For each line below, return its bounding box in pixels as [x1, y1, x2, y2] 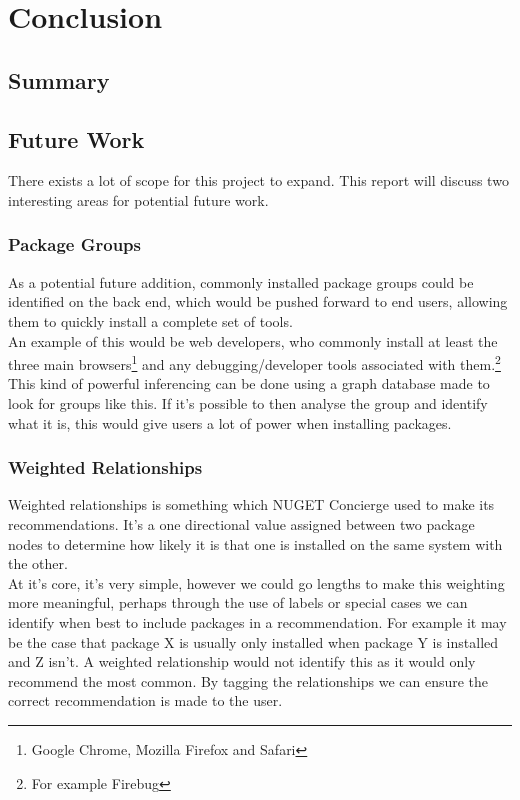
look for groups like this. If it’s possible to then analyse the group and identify [8, 392, 488, 413]
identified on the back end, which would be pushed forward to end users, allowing [8, 291, 508, 312]
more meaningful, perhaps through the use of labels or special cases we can [8, 592, 468, 613]
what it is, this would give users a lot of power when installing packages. [8, 412, 452, 433]
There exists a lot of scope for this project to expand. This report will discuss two [8, 170, 509, 191]
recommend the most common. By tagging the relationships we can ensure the [8, 670, 489, 691]
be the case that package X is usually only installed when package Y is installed [8, 631, 499, 652]
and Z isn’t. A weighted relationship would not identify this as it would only [8, 651, 476, 672]
